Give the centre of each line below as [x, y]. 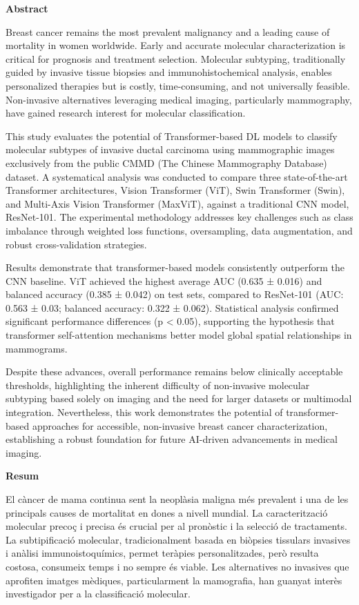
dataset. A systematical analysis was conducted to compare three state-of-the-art [177, 176]
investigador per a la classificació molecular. [98, 594]
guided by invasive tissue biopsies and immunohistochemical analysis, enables [169, 72]
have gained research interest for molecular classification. [126, 113]
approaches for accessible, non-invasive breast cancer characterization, [180, 425]
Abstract [27, 8]
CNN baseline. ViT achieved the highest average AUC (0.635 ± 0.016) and [164, 280]
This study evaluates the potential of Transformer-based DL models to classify [172, 136]
